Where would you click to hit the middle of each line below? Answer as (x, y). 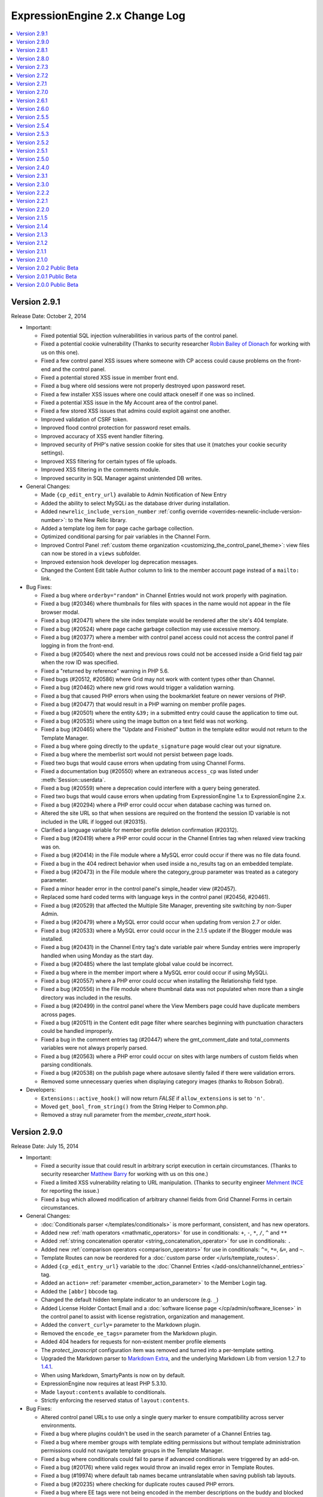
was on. (51, 847)
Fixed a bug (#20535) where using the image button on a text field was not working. (144, 721)
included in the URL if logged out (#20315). (94, 822)
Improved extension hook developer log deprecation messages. (120, 562)
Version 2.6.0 (33, 109)
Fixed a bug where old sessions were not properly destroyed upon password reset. (143, 386)
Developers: (41, 1090)
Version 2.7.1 (32, 83)
